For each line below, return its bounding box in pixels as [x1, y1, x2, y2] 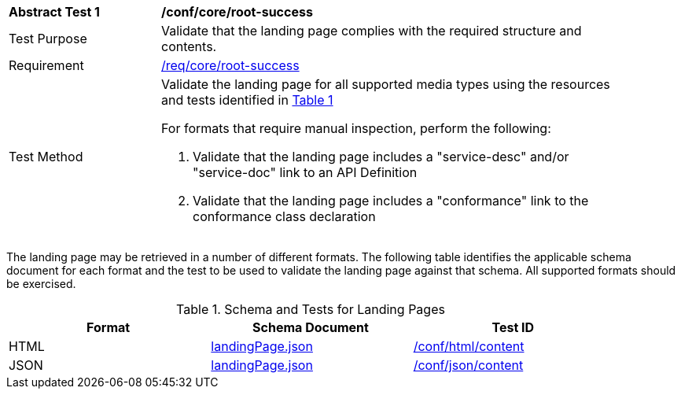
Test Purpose [9, 31, 87, 46]
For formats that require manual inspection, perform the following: [161, 120, 551, 136]
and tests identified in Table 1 [161, 92, 333, 108]
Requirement [9, 57, 84, 73]
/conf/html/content [413, 338, 525, 354]
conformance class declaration [193, 209, 376, 224]
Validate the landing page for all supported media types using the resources [161, 76, 610, 92]
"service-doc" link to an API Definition [193, 164, 418, 180]
